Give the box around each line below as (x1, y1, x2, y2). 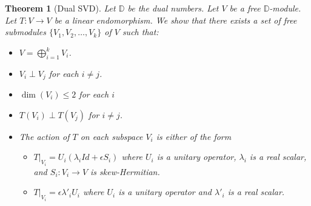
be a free (229, 2, 261, 14)
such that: (122, 25, 159, 38)
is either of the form (156, 130, 232, 142)
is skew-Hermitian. (90, 165, 160, 178)
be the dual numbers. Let (127, 2, 219, 14)
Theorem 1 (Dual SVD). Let (5, 2, 116, 14)
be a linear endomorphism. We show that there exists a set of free (54, 13, 297, 26)
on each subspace (80, 130, 143, 142)
